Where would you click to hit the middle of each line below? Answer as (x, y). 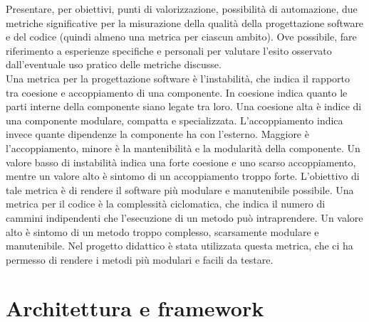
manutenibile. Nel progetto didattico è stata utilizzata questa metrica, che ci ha (180, 246)
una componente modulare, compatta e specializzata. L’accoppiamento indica (175, 120)
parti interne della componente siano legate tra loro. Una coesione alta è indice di (184, 106)
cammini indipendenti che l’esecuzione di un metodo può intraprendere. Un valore (184, 217)
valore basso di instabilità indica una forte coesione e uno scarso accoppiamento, (181, 162)
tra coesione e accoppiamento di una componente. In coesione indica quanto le (177, 92)
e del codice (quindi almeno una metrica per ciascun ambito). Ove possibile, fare (181, 37)
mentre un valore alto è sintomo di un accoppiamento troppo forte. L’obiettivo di (183, 176)
